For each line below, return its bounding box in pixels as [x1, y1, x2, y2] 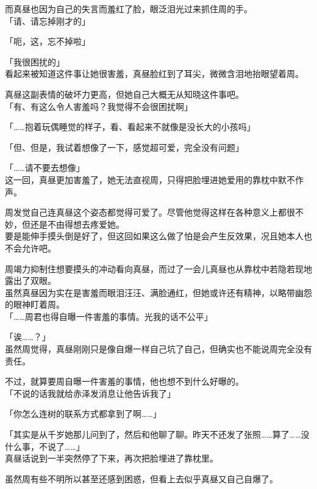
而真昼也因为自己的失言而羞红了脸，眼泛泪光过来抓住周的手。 [5, 2, 252, 15]
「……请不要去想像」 [5, 161, 85, 174]
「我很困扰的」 [5, 55, 65, 68]
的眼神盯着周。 [5, 298, 65, 311]
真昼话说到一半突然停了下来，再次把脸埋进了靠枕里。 [5, 452, 218, 465]
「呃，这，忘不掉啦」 [5, 35, 90, 48]
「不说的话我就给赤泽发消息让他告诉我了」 [5, 386, 176, 399]
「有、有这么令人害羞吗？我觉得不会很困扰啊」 [5, 100, 193, 112]
